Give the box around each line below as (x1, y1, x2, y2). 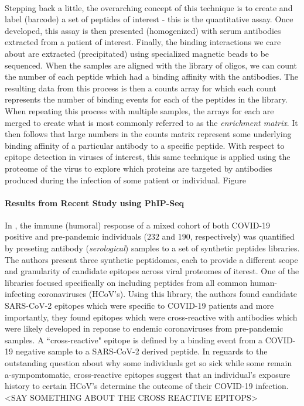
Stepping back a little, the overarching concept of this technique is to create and (5, 1, 293, 13)
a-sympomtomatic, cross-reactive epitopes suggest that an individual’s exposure (5, 368, 291, 380)
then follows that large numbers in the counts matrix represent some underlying (5, 128, 292, 140)
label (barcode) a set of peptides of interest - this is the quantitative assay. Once (5, 13, 293, 25)
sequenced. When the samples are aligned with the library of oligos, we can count (5, 59, 297, 71)
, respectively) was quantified (190, 230, 295, 243)
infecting (5, 288, 36, 300)
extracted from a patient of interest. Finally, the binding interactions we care (5, 36, 281, 48)
